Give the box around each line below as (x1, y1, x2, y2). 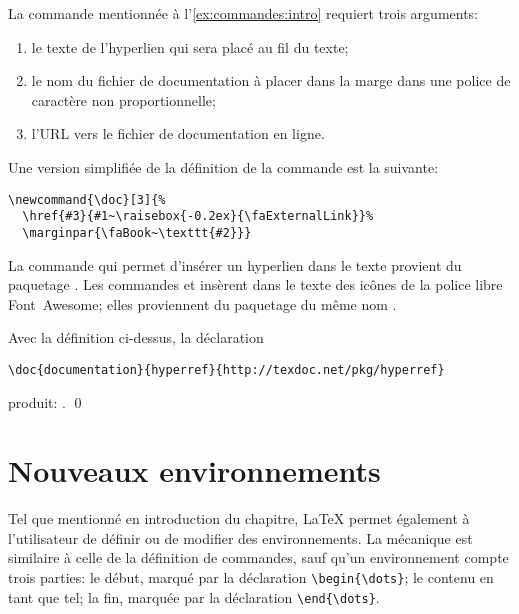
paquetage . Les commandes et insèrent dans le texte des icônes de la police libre (8, 274, 503, 295)
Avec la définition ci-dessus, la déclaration (8, 327, 264, 348)
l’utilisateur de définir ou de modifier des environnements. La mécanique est (8, 527, 473, 548)
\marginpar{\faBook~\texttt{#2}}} (22, 225, 252, 240)
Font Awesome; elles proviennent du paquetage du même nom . (8, 293, 397, 314)
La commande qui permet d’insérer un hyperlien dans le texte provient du (8, 254, 462, 275)
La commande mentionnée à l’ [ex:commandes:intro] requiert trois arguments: (8, 3, 479, 23)
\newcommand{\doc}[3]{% (8, 192, 166, 207)
